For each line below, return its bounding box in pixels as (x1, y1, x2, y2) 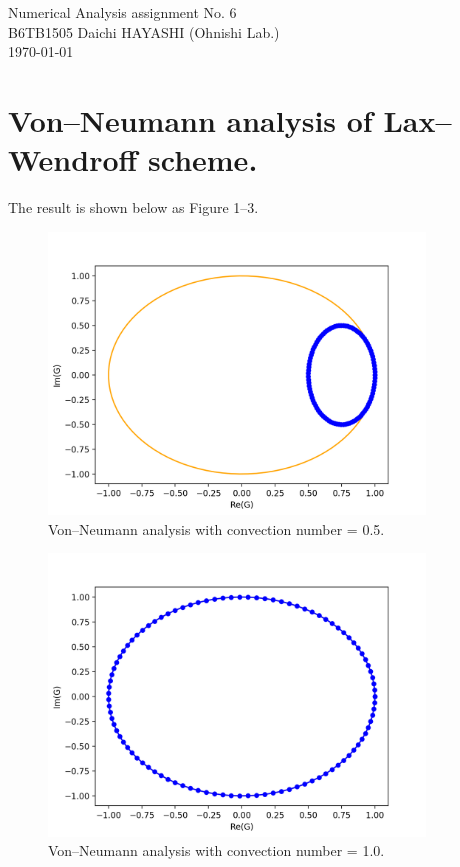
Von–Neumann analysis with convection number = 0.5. (48, 518, 385, 539)
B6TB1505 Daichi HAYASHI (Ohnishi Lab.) (8, 21, 280, 42)
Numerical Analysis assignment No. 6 (8, 2, 237, 22)
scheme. (148, 139, 258, 180)
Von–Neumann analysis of (8, 99, 373, 140)
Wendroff (8, 139, 138, 180)
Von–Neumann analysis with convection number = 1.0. (48, 840, 385, 861)
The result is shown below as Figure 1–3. (8, 197, 259, 218)
